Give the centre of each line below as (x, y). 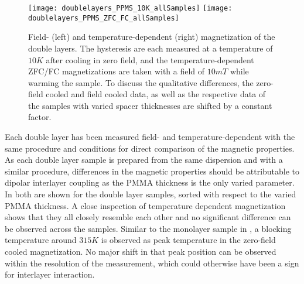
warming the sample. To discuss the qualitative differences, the (141, 82)
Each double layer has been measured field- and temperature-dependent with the (150, 137)
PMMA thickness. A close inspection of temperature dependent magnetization (145, 205)
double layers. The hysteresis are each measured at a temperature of (151, 48)
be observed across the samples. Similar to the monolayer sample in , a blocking (148, 228)
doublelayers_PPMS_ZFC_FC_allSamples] (104, 18)
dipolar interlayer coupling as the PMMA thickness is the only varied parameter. (150, 182)
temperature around (41, 240)
